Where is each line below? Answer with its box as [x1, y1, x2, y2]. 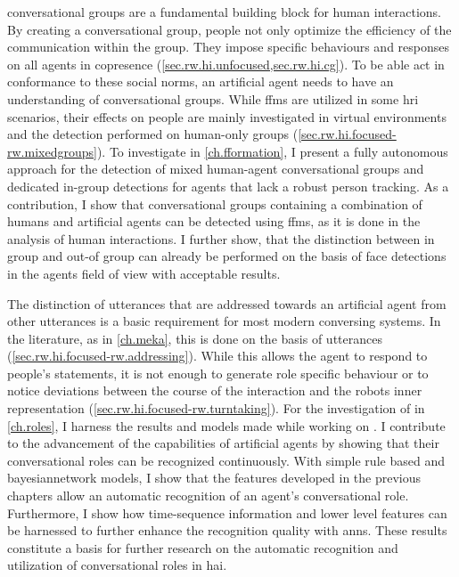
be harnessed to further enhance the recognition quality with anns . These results [7, 521, 447, 540]
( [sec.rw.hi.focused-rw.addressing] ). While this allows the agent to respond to [7, 346, 428, 365]
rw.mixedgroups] [7, 142, 97, 160]
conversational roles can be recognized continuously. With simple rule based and [7, 451, 445, 469]
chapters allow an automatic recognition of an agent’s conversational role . [7, 486, 409, 505]
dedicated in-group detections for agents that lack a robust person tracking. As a [7, 176, 449, 195]
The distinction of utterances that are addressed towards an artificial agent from [7, 294, 447, 313]
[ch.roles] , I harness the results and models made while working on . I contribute [7, 416, 446, 435]
